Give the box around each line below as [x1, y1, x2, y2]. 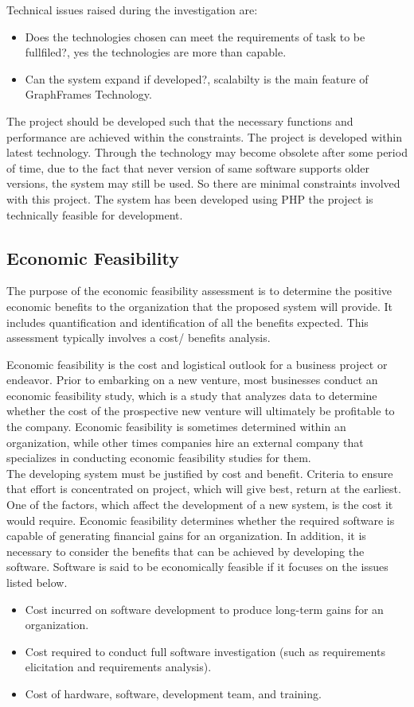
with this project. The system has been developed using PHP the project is [6, 190, 373, 207]
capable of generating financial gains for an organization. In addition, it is [6, 527, 366, 544]
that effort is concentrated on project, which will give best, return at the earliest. [6, 480, 401, 497]
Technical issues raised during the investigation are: [6, 2, 258, 17]
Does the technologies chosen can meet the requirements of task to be [25, 28, 365, 45]
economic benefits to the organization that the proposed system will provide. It [6, 297, 393, 314]
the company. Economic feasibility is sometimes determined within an [6, 418, 346, 435]
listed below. [6, 574, 68, 591]
